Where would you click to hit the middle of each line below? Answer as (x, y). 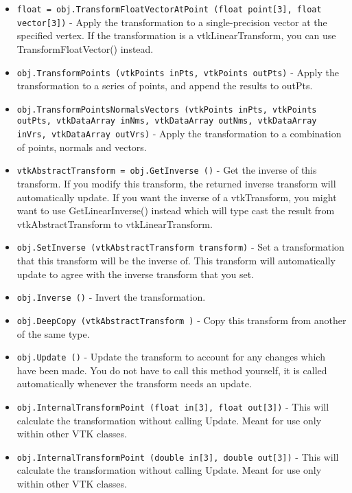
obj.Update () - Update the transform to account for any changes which (171, 357)
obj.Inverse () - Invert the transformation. (111, 297)
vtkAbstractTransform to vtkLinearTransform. (115, 223)
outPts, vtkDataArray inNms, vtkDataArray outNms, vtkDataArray (167, 121)
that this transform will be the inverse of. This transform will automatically (176, 260)
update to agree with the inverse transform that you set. (136, 274)
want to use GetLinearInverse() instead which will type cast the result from (176, 210)
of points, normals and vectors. (82, 147)
